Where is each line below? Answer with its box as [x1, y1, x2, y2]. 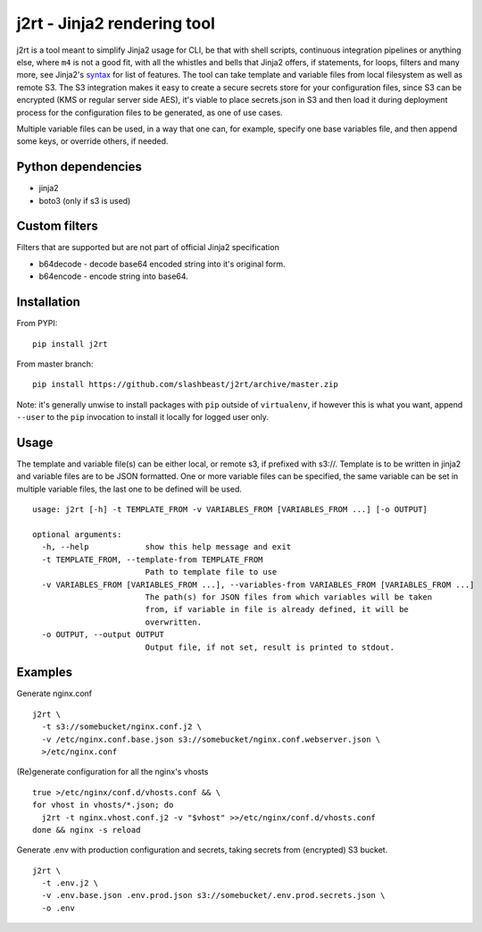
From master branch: [16, 358, 94, 369]
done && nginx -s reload [32, 825, 141, 835]
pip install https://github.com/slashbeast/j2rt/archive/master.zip [32, 380, 338, 390]
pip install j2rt [32, 339, 108, 348]
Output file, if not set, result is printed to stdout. [145, 642, 395, 652]
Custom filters [16, 219, 98, 234]
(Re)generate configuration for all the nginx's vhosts [16, 767, 209, 777]
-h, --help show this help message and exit [41, 542, 292, 552]
